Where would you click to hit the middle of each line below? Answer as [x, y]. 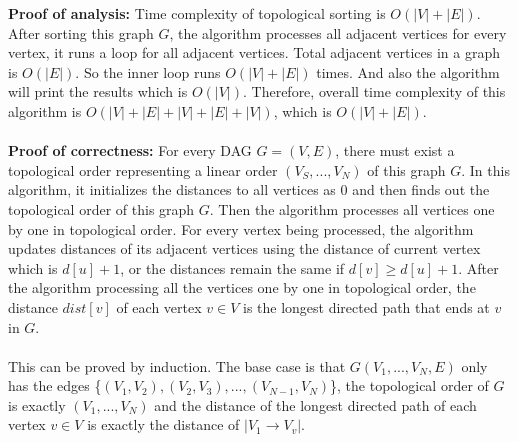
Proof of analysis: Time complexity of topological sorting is [197, 13]
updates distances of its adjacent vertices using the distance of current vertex [244, 248]
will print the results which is [98, 91]
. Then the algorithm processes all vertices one [352, 208]
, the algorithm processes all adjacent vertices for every [338, 32]
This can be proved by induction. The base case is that [177, 365]
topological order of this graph [101, 208]
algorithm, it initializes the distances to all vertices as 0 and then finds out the [249, 189]
